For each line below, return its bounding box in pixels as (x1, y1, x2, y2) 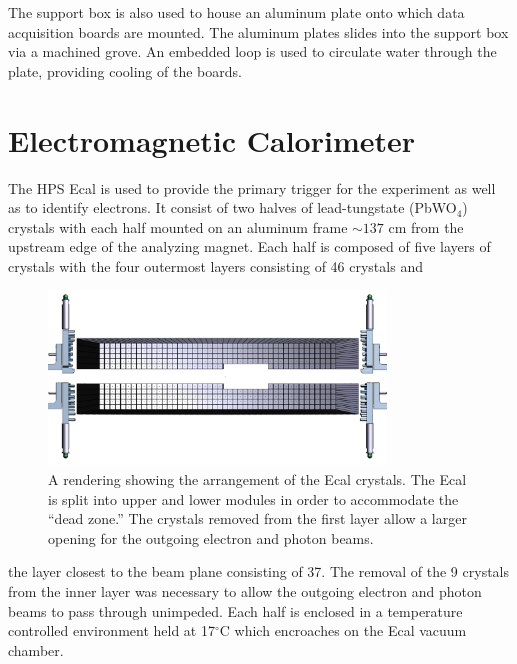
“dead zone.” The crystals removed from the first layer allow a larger (48, 508, 467, 529)
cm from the (388, 216, 464, 237)
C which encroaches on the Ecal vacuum (219, 620, 467, 641)
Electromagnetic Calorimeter (8, 119, 416, 160)
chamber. (8, 639, 64, 660)
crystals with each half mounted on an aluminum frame (8, 216, 348, 237)
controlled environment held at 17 (8, 620, 215, 641)
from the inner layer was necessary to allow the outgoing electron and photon (8, 580, 482, 601)
